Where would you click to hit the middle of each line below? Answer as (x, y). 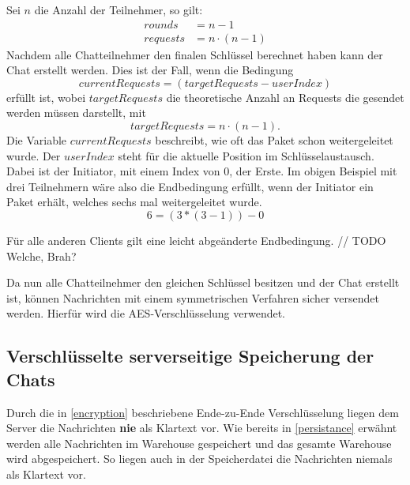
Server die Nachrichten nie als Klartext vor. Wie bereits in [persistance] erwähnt (202, 428)
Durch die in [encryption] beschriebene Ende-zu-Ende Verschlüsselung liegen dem (203, 412)
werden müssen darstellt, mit (76, 113)
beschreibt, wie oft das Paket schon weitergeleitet (274, 140)
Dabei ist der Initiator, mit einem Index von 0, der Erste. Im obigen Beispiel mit (202, 171)
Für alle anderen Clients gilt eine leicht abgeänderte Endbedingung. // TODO (196, 240)
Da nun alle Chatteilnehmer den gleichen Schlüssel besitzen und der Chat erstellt (203, 282)
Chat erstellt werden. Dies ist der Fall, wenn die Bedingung (150, 70)
